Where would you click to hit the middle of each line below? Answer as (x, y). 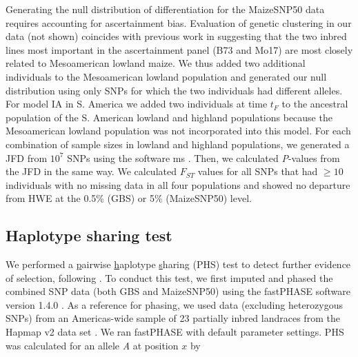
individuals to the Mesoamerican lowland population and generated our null (166, 76)
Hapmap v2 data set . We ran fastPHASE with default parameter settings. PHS (175, 332)
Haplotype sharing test (89, 235)
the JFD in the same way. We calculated (91, 171)
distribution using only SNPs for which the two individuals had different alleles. (174, 90)
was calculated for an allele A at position (92, 345)
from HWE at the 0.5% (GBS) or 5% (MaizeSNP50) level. (129, 198)
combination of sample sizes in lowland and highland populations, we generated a (178, 144)
